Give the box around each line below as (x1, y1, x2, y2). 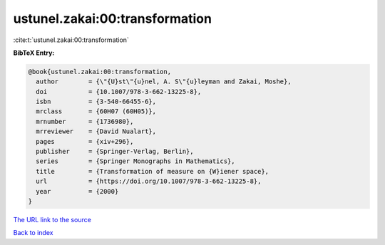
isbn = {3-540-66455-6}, (36, 98, 157, 106)
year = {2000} (36, 187, 119, 195)
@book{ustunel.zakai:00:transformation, (28, 68, 171, 75)
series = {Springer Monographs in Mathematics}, (36, 157, 235, 165)
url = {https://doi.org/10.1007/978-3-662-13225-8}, (36, 177, 262, 185)
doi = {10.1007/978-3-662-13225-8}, (36, 88, 202, 95)
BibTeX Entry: (13, 48, 55, 57)
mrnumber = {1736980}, (36, 118, 134, 125)
